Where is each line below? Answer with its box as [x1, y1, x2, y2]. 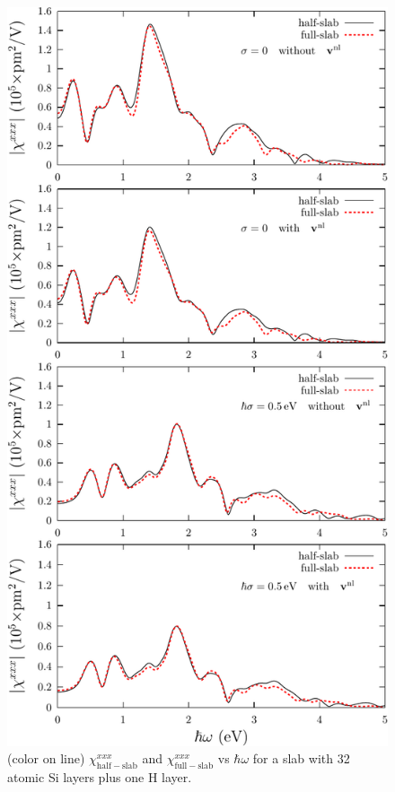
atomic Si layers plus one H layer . [7, 768, 192, 787]
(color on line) [7, 749, 85, 768]
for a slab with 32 [252, 749, 350, 768]
